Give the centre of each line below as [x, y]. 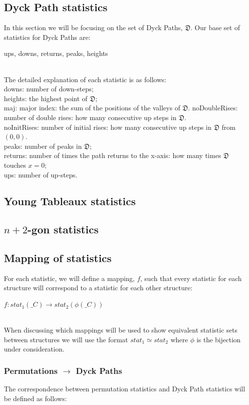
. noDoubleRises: [213, 108]
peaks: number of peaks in [43, 146]
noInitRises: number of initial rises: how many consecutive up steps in [108, 127]
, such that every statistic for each [191, 278]
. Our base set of [215, 27]
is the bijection [218, 339]
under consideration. [34, 349]
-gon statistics [63, 229]
